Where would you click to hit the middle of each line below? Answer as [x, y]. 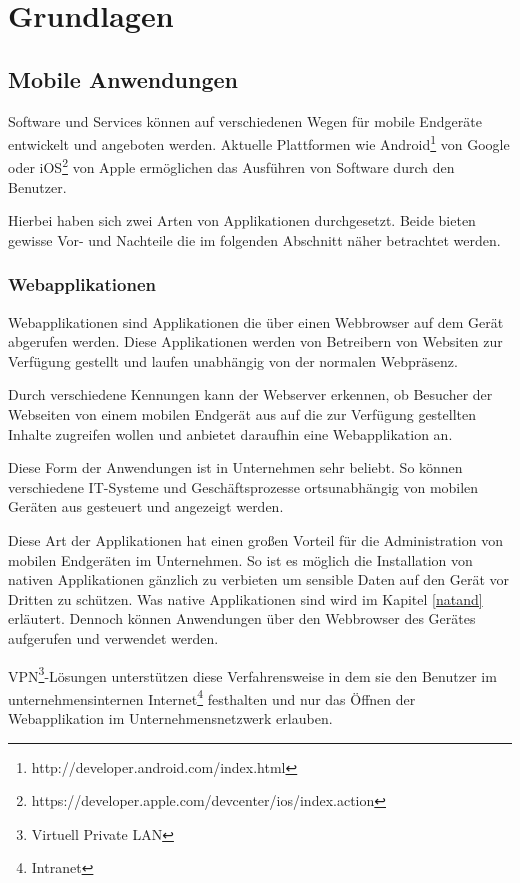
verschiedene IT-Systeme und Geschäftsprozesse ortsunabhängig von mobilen [243, 486]
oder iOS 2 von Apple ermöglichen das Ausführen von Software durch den [231, 166]
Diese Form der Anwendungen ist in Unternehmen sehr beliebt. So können [235, 467]
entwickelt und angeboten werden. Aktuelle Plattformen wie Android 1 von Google [259, 142]
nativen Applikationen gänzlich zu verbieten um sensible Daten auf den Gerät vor [259, 579]
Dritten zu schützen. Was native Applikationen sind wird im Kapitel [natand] [245, 598]
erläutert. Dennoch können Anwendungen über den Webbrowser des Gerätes [242, 618]
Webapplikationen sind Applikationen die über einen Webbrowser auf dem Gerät [256, 321]
